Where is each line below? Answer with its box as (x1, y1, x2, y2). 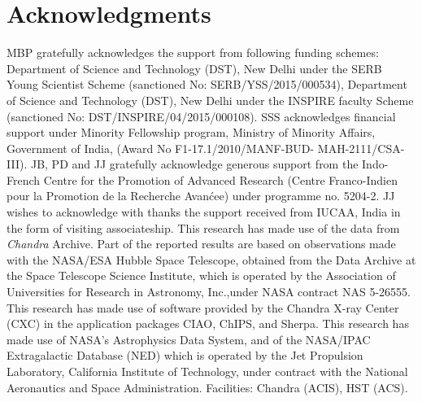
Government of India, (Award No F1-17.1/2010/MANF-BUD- (7, 139, 315, 156)
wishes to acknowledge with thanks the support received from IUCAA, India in (7, 203, 401, 221)
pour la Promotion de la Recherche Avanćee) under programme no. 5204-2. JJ (7, 187, 395, 204)
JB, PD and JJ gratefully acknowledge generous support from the (30, 155, 359, 173)
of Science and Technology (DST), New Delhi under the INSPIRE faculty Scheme (7, 91, 414, 108)
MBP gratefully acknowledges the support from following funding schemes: (7, 44, 379, 61)
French (7, 171, 41, 188)
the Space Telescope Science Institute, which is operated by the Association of (7, 267, 396, 284)
